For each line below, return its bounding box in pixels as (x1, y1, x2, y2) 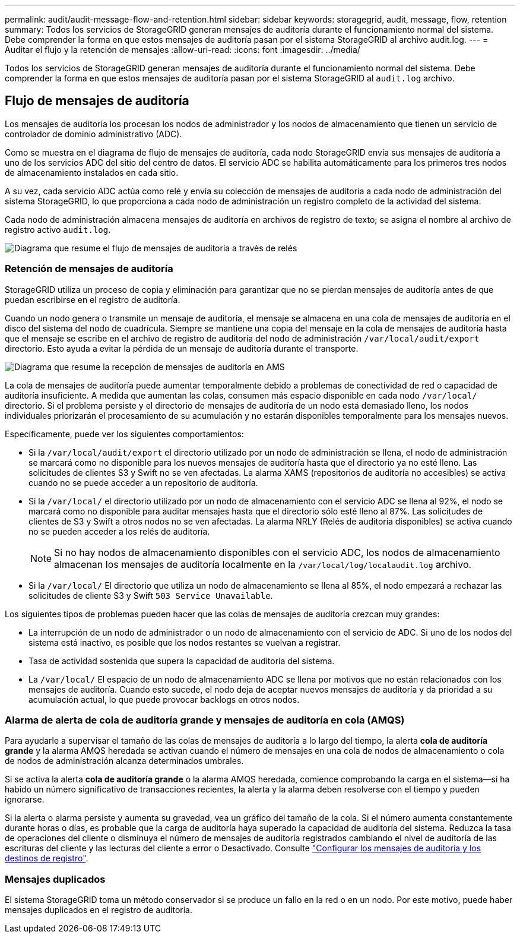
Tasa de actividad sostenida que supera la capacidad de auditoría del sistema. (28, 655, 335, 666)
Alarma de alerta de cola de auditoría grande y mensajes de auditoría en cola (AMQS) (5, 713, 405, 726)
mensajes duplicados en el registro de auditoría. (5, 905, 193, 915)
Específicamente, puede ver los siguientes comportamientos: (5, 428, 244, 439)
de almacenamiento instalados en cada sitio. (5, 167, 179, 178)
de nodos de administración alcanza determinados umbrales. (5, 756, 244, 766)
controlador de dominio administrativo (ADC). (5, 128, 182, 139)
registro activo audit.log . (5, 224, 111, 235)
